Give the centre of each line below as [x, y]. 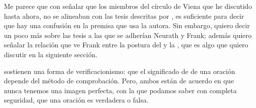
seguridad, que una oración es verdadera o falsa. [76, 100]
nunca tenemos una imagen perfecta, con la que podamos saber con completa [120, 90]
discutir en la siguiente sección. [51, 54]
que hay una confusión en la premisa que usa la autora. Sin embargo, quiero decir [127, 25]
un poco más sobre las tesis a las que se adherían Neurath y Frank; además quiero [128, 35]
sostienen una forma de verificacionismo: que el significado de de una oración [120, 71]
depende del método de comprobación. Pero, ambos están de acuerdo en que [119, 81]
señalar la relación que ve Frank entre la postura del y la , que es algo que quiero [126, 45]
